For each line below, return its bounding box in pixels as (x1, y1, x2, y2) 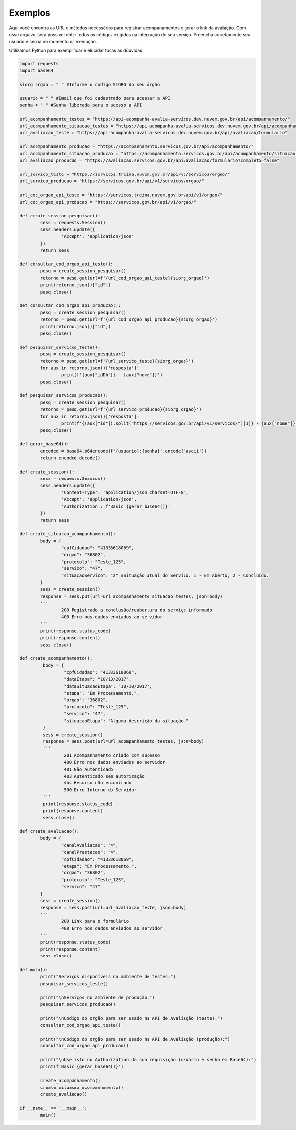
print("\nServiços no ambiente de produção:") (40, 995, 155, 1000)
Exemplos (9, 7, 51, 18)
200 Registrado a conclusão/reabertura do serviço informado (61, 607, 212, 613)
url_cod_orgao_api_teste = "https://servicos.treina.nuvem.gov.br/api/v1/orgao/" (19, 192, 223, 198)
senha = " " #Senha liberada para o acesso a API (19, 102, 142, 108)
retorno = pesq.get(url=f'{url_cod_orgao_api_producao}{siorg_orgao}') (40, 317, 218, 322)
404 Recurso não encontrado (63, 780, 132, 786)
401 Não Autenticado (63, 766, 113, 772)
